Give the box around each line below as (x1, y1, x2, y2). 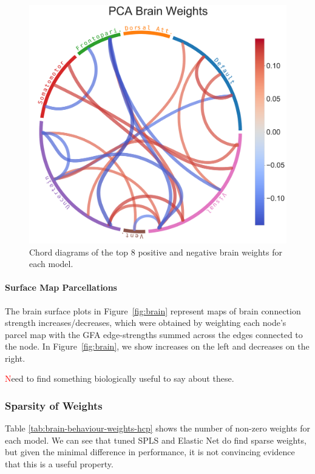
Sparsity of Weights (5, 398, 103, 413)
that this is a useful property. (5, 458, 113, 470)
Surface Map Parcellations (5, 281, 117, 294)
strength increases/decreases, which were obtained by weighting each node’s (5, 316, 286, 329)
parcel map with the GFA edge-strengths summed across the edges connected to (5, 328, 303, 340)
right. (5, 351, 25, 364)
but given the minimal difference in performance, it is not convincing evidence (5, 445, 295, 458)
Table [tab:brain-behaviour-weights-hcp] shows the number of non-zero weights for (5, 422, 310, 435)
